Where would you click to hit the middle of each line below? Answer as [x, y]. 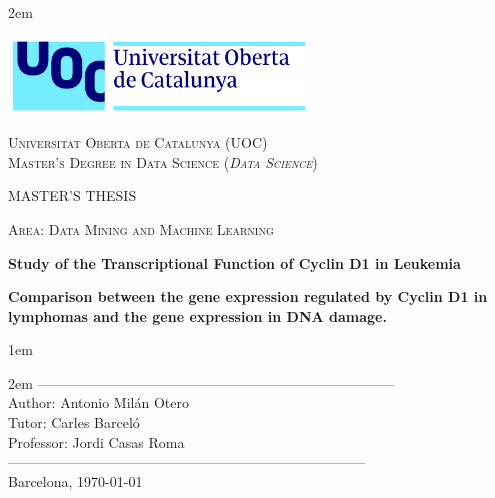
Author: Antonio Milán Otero [98, 402]
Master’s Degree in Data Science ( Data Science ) [163, 161]
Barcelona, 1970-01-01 [75, 480]
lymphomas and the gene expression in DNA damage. [197, 315]
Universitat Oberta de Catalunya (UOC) [138, 142]
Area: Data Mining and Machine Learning [141, 228]
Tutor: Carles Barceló [74, 422]
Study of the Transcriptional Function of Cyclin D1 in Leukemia [234, 262]
